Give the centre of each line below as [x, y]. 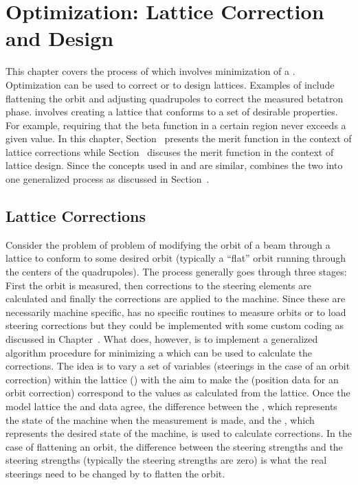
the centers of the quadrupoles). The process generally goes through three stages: [176, 272]
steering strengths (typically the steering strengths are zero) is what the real [166, 460]
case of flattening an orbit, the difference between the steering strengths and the [174, 446]
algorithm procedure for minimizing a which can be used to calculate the [159, 352]
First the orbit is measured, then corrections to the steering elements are [158, 285]
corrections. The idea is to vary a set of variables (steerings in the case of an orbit [178, 366]
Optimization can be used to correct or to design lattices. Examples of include [170, 84]
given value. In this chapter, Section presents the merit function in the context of [179, 138]
